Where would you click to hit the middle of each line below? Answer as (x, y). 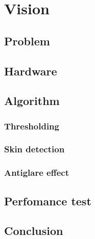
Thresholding (32, 126)
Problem (27, 41)
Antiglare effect (37, 172)
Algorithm (32, 101)
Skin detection (34, 149)
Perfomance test (48, 201)
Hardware (31, 71)
